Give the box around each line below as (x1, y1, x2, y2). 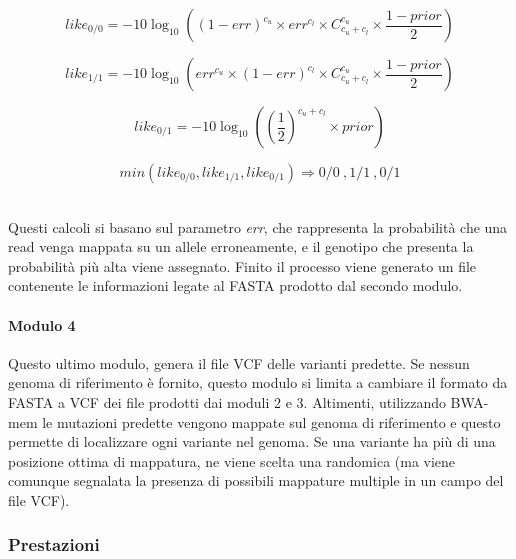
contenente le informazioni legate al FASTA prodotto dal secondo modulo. (8, 275, 463, 296)
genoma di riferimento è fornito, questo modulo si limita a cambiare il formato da (8, 372, 508, 393)
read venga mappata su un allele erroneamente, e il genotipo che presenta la (8, 236, 474, 257)
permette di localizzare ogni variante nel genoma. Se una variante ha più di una (8, 431, 496, 452)
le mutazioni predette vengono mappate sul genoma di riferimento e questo (42, 411, 501, 432)
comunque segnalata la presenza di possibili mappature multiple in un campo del (8, 470, 504, 491)
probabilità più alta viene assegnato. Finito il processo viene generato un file (8, 255, 477, 276)
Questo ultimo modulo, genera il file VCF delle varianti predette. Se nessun (8, 352, 470, 373)
